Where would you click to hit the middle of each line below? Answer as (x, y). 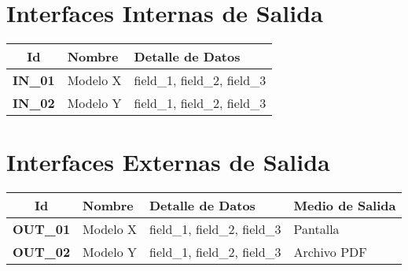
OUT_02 (42, 252)
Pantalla (316, 229)
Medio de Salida (345, 206)
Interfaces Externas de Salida (168, 162)
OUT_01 (42, 229)
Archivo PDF (330, 252)
